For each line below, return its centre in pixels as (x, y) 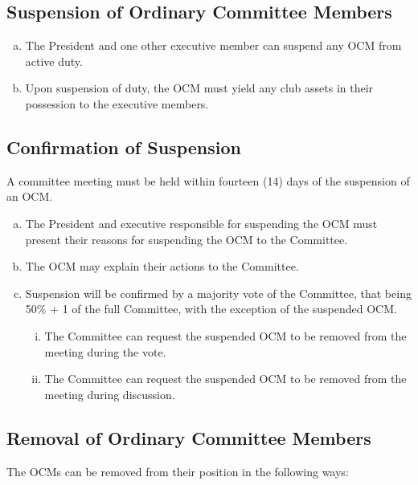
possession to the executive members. (117, 103)
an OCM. (30, 196)
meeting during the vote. (105, 351)
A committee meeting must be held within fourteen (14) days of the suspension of (208, 180)
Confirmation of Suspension (124, 147)
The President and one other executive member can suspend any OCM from (213, 45)
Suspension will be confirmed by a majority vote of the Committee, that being (218, 293)
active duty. (54, 61)
